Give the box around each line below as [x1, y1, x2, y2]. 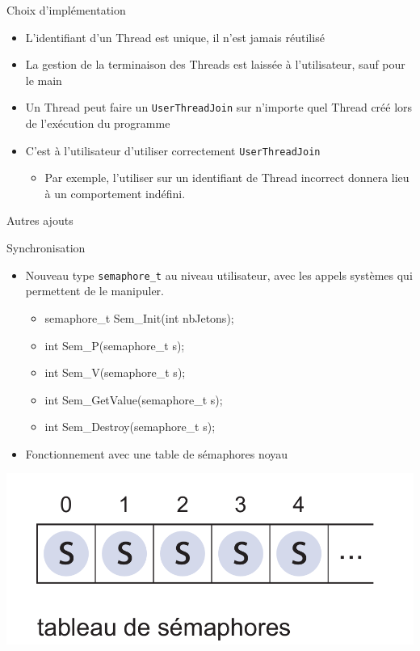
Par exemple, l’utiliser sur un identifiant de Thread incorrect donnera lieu [44, 169, 409, 186]
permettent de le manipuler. [25, 282, 164, 299]
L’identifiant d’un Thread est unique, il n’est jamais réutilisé [25, 28, 325, 45]
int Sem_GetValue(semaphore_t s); [44, 391, 223, 408]
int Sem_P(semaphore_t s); [44, 336, 185, 353]
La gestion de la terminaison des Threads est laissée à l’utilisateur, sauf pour [25, 56, 405, 73]
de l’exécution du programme [25, 115, 170, 132]
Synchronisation [6, 239, 86, 256]
